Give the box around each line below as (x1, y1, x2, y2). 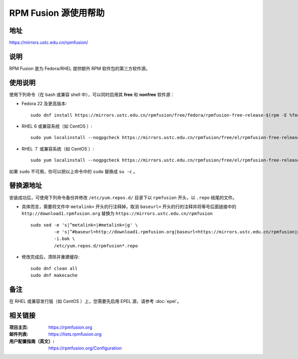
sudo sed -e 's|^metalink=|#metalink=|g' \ (30, 222, 138, 228)
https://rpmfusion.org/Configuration (48, 345, 122, 351)
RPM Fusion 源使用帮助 (9, 7, 105, 18)
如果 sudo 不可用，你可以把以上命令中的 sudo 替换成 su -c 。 (9, 168, 138, 174)
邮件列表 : (9, 331, 28, 337)
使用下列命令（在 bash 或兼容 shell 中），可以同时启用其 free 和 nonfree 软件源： (9, 91, 175, 97)
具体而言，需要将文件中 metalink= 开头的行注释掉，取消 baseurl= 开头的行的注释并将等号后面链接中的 (21, 204, 237, 210)
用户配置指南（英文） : (9, 338, 55, 344)
